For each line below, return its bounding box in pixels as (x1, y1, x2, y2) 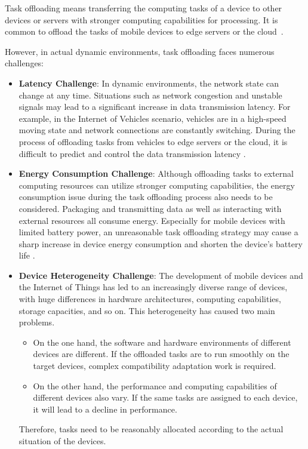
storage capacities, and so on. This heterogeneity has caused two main (19, 304, 275, 316)
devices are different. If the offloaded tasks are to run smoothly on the (33, 347, 289, 360)
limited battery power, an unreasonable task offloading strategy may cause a (19, 226, 298, 238)
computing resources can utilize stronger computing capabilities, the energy (19, 179, 295, 191)
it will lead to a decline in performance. (33, 402, 177, 415)
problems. (19, 316, 55, 328)
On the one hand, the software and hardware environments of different (33, 336, 291, 348)
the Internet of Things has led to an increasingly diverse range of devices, (19, 281, 288, 293)
